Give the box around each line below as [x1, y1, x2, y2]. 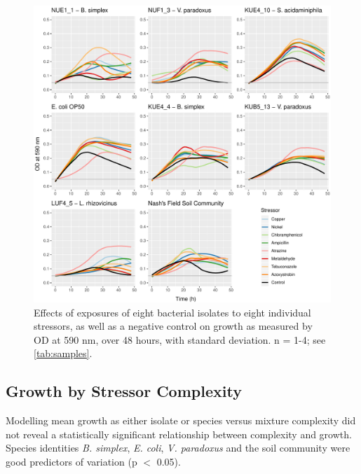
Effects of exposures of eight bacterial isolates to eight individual [34, 305, 311, 319]
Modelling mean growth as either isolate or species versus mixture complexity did [6, 413, 356, 428]
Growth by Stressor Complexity [6, 380, 242, 402]
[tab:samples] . [34, 346, 93, 361]
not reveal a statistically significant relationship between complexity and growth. [6, 426, 352, 441]
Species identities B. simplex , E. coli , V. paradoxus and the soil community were [6, 440, 350, 455]
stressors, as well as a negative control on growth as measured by [34, 319, 313, 333]
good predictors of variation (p [6, 454, 137, 468]
